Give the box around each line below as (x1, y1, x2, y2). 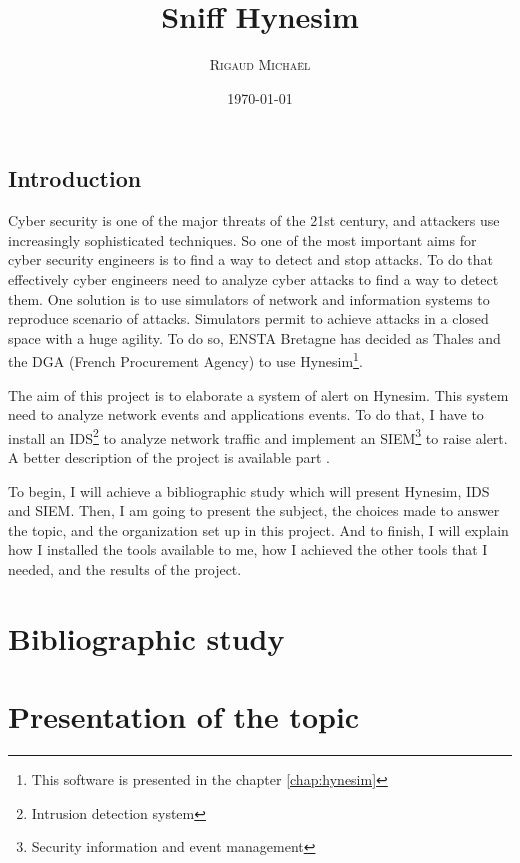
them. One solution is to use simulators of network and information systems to (8, 288, 490, 309)
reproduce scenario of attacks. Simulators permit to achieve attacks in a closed (8, 308, 489, 329)
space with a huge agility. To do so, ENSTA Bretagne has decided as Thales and (8, 327, 501, 348)
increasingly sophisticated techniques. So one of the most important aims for (8, 229, 477, 250)
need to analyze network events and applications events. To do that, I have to (8, 404, 484, 425)
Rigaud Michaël (209, 54, 311, 75)
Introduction (8, 163, 142, 194)
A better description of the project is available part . (8, 446, 330, 467)
